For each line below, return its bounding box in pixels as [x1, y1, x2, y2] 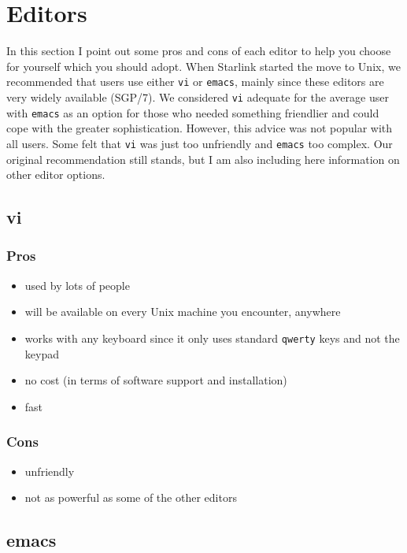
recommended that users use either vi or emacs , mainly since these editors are [6, 73, 384, 90]
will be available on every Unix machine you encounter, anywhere [24, 303, 341, 320]
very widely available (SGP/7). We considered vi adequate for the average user [6, 88, 389, 105]
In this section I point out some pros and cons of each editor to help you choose [6, 43, 391, 59]
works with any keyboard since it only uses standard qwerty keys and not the [24, 329, 400, 346]
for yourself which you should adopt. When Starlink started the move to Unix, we [6, 58, 401, 74]
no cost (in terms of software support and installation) [24, 372, 287, 388]
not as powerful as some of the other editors [24, 489, 237, 506]
